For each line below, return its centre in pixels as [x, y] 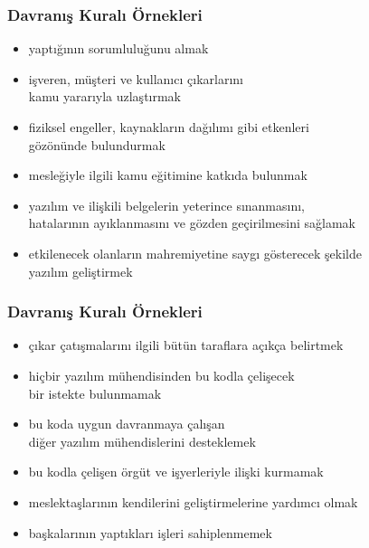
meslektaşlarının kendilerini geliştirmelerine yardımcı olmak [193, 501]
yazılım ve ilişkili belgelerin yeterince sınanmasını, [166, 205]
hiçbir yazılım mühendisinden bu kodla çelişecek [161, 375]
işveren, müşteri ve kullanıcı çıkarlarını [136, 78]
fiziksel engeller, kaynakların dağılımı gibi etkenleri [169, 127]
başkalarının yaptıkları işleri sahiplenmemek [150, 532]
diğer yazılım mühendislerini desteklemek [142, 441]
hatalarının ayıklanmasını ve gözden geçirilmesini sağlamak [192, 223]
